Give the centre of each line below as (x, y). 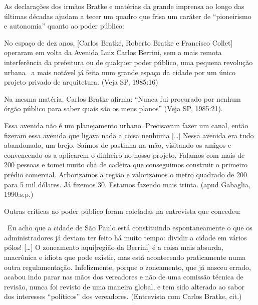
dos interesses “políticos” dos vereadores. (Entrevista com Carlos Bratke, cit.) (123, 296)
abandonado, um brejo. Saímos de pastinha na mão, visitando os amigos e (118, 145)
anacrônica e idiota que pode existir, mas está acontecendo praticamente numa (125, 257)
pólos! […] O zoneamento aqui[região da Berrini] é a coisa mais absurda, (114, 247)
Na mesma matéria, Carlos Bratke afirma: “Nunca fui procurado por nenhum (122, 98)
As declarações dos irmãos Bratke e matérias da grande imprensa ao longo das (124, 6)
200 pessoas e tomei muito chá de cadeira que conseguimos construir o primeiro (126, 165)
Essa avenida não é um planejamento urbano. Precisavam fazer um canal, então (126, 125)
